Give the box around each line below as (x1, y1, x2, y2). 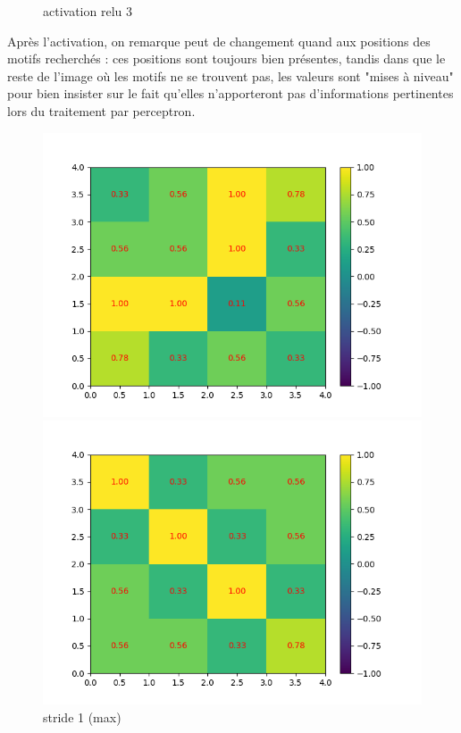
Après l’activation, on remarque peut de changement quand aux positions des (7, 31, 431, 50)
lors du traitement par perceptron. (7, 101, 196, 120)
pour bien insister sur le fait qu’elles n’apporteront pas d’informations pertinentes (7, 84, 454, 103)
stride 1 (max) (43, 707, 122, 726)
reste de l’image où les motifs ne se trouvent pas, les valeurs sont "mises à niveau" (7, 66, 454, 85)
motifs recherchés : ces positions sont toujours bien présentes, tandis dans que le (7, 49, 446, 68)
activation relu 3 (43, 2, 132, 20)
